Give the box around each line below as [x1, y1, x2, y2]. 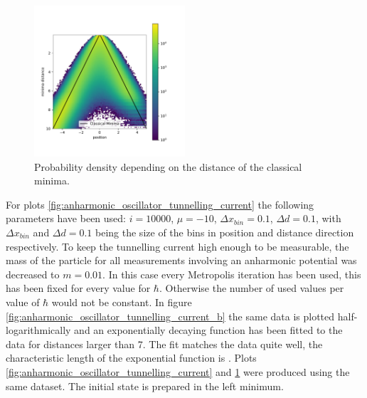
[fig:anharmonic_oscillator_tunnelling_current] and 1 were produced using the [6, 364, 350, 379]
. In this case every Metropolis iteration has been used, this [102, 266, 361, 281]
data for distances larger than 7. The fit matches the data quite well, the [6, 336, 323, 351]
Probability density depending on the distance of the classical [34, 159, 302, 174]
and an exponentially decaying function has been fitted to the [74, 323, 343, 337]
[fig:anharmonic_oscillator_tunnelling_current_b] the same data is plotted [6, 308, 335, 323]
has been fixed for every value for [6, 281, 151, 295]
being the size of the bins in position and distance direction [95, 224, 354, 239]
